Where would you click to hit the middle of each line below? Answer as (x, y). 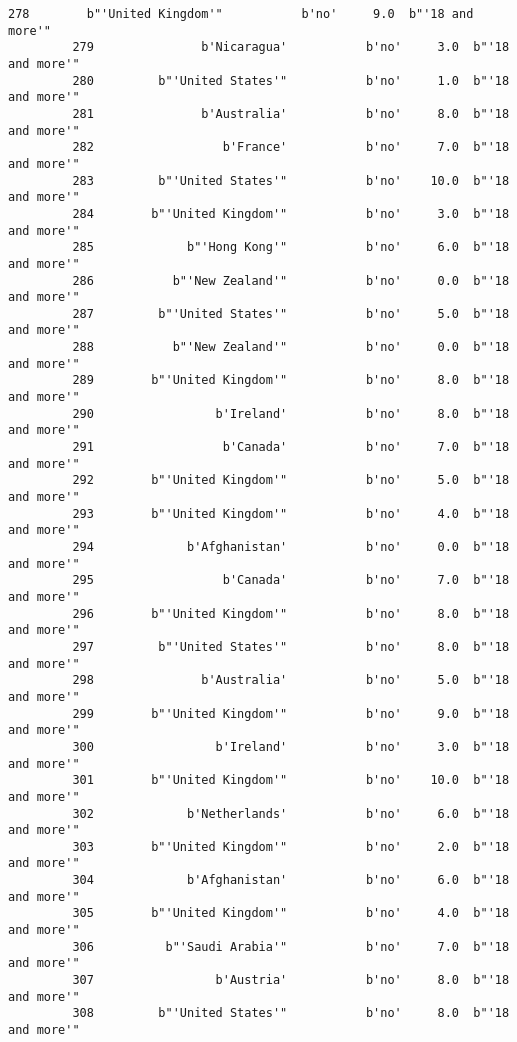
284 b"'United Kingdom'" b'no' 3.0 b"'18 (291, 213)
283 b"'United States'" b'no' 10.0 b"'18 (291, 180)
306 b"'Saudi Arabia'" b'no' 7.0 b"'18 (291, 946)
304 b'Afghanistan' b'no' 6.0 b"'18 (291, 880)
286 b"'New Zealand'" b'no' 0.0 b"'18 (291, 280)
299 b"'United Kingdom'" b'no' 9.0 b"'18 (291, 713)
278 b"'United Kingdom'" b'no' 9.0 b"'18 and (241, 14)
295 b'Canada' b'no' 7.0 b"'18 (291, 580)
